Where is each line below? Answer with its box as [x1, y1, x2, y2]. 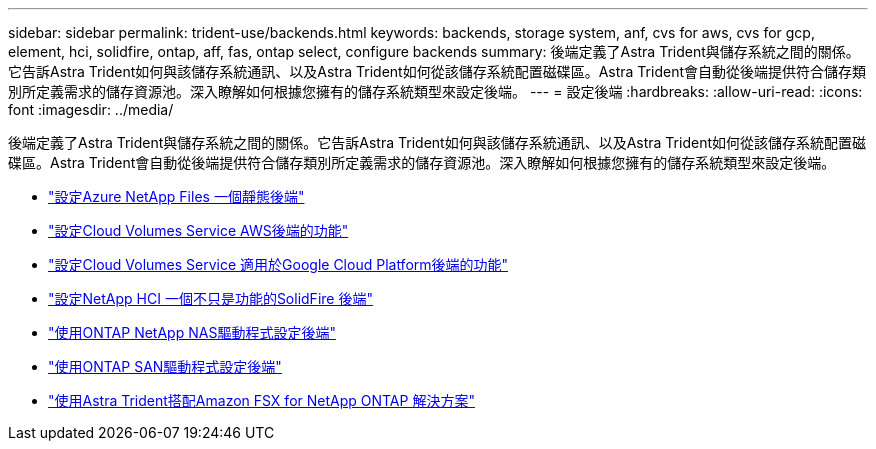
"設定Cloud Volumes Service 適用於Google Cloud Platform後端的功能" [48, 256, 509, 273]
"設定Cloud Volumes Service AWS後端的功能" [48, 222, 349, 239]
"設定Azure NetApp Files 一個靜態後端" [48, 188, 305, 205]
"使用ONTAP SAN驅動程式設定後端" [48, 358, 282, 375]
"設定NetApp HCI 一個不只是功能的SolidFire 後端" [48, 290, 373, 307]
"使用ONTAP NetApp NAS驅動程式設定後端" [48, 324, 336, 341]
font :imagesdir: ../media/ [8, 101, 174, 118]
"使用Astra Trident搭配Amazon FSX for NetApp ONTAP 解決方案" [48, 392, 475, 409]
